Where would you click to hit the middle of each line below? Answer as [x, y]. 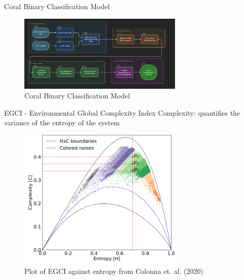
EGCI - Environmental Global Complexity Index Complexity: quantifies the [122, 112]
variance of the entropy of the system [62, 123]
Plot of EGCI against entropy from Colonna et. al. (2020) [114, 271]
